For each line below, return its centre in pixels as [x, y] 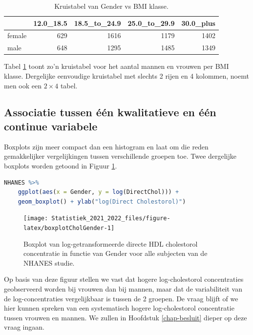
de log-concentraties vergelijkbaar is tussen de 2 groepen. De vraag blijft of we [121, 298]
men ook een [23, 85]
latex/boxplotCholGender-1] [69, 228]
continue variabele [51, 126]
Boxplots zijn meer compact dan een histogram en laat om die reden [106, 146]
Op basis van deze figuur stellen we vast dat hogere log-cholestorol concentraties [124, 279]
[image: [36, 219]
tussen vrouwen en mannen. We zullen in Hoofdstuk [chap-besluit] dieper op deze [126, 317]
